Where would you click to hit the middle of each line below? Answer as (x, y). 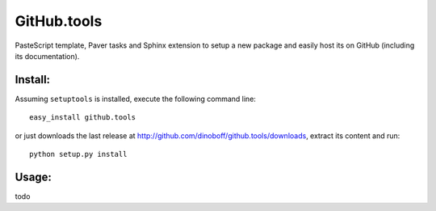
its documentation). (47, 56)
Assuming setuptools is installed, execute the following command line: (135, 99)
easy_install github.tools (83, 118)
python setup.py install (78, 154)
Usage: (34, 177)
